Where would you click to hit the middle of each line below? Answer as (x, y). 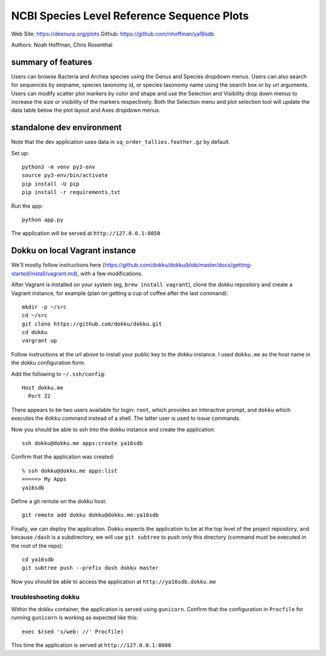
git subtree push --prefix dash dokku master (91, 568)
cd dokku (35, 333)
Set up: (20, 153)
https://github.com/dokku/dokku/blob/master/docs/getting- (179, 265)
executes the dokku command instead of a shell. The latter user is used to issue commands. (126, 418)
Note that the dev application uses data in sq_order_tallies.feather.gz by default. (121, 142)
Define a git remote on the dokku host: (59, 501)
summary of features (52, 62)
